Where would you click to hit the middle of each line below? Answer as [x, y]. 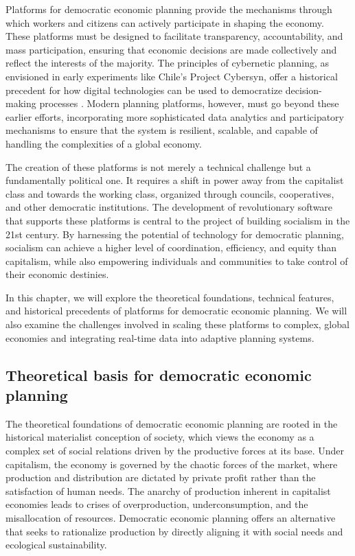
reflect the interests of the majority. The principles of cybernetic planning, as [168, 63]
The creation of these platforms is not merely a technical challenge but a [158, 166]
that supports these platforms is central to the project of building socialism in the [178, 220]
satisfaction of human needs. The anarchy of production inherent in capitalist [168, 490]
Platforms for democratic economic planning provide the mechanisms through [169, 9]
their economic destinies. [57, 274]
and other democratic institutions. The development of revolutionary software [169, 207]
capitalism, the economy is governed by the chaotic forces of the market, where [172, 464]
